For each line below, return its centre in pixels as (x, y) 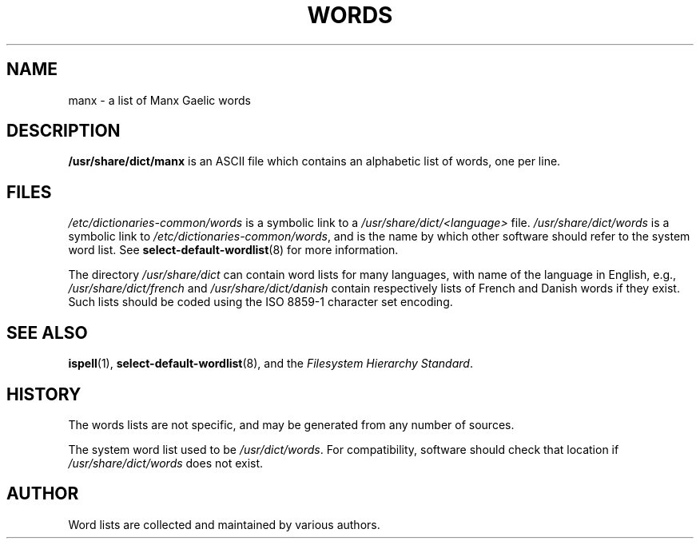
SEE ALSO (47, 332)
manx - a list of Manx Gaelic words (159, 100)
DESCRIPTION (64, 131)
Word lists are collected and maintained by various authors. (224, 524)
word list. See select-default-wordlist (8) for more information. (233, 250)
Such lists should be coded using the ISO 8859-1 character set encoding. (261, 302)
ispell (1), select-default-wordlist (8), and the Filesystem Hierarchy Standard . (270, 364)
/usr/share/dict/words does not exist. (166, 463)
